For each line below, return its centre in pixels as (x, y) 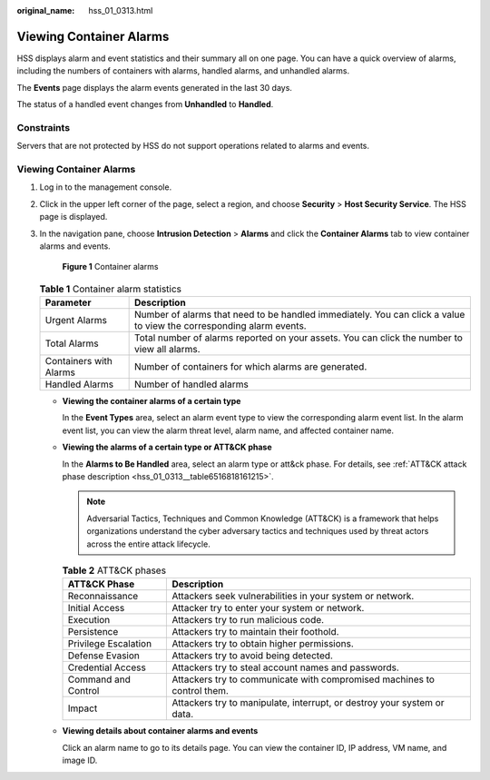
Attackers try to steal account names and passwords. (285, 667)
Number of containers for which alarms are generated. (250, 367)
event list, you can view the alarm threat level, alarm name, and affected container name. (228, 430)
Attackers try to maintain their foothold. (255, 632)
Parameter (68, 302)
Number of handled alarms (191, 384)
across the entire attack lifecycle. (148, 544)
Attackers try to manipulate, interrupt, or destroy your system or (308, 703)
